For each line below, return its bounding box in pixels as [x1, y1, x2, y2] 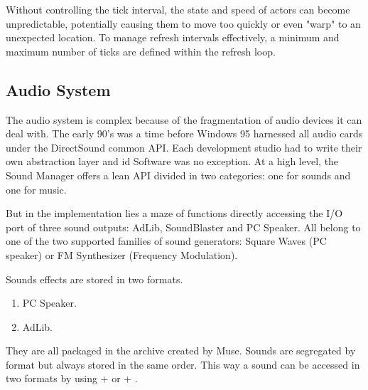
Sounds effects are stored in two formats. [6, 271, 183, 286]
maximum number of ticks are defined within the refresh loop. [6, 43, 276, 58]
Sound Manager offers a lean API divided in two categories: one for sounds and [6, 167, 351, 182]
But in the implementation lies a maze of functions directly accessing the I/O [6, 206, 343, 221]
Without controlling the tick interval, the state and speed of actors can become [6, 2, 350, 16]
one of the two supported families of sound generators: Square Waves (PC [6, 233, 327, 248]
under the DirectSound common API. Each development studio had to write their [6, 139, 362, 154]
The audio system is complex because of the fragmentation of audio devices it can [6, 112, 362, 127]
